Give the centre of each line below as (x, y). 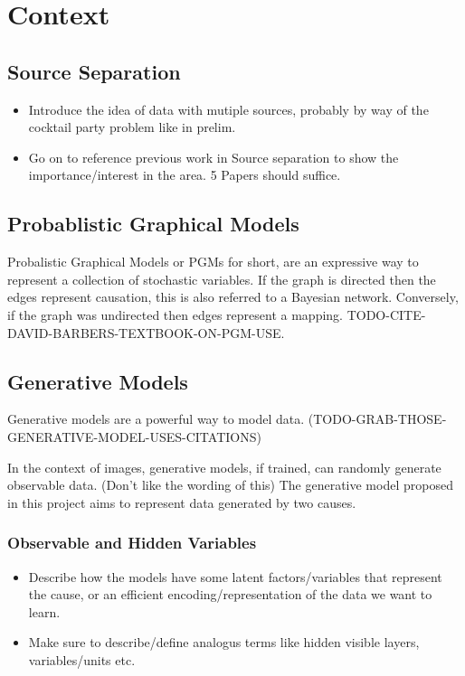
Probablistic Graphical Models (153, 224)
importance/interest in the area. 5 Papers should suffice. (185, 175)
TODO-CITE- (386, 314)
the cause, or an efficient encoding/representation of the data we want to (230, 594)
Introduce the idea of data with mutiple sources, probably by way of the (228, 109)
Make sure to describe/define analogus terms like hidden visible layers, (224, 642)
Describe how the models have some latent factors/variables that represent (235, 576)
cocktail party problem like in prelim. (132, 127)
